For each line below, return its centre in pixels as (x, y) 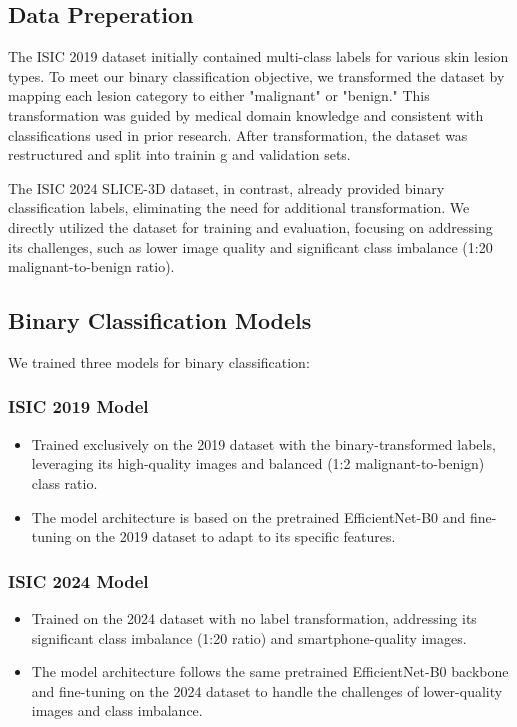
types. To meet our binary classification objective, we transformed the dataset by (256, 75)
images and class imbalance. (117, 710)
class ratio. (64, 482)
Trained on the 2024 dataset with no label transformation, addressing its (254, 617)
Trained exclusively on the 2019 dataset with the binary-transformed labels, (263, 443)
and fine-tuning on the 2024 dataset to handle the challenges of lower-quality (267, 690)
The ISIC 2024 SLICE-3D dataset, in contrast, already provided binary (226, 187)
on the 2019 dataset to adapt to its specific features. (236, 536)
